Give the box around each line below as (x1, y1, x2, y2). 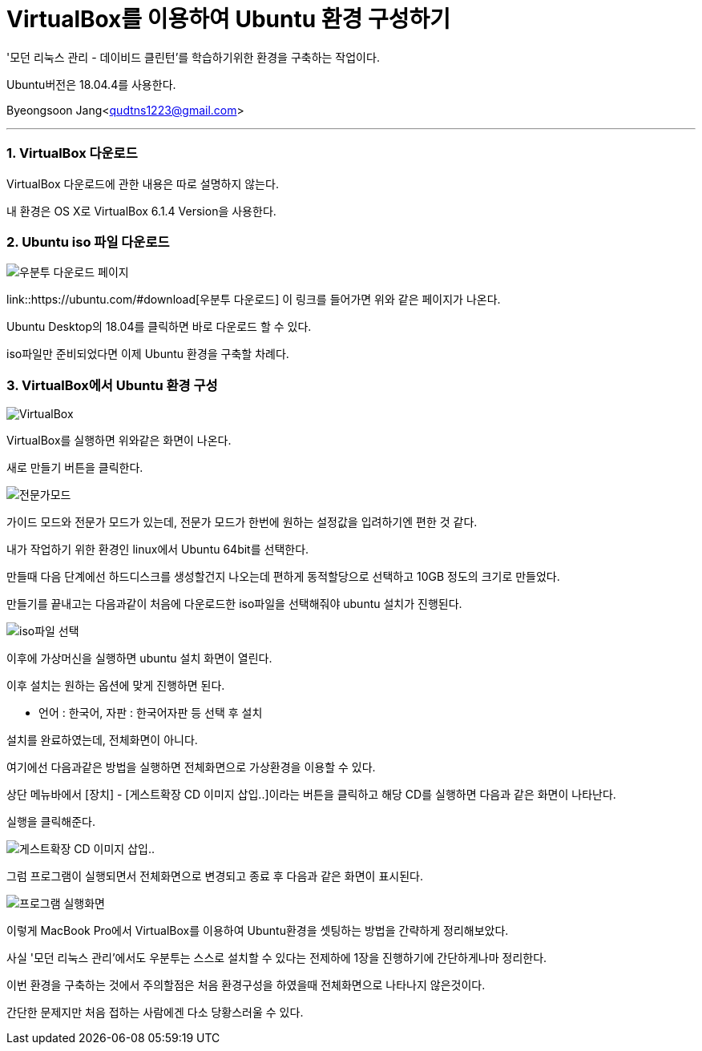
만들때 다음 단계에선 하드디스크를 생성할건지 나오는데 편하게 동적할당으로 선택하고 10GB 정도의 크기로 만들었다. (6, 570, 560, 583)
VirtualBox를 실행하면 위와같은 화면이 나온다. (6, 433, 232, 447)
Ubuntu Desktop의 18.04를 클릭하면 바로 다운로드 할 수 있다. (6, 320, 312, 334)
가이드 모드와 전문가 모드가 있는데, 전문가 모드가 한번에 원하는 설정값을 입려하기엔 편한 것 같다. (6, 515, 478, 529)
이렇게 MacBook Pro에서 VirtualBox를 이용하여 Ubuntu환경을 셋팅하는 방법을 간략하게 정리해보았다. (6, 924, 509, 937)
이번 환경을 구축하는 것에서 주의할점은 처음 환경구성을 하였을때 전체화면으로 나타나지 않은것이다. (6, 978, 486, 992)
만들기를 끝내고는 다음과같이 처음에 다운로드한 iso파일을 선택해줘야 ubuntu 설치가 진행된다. (6, 597, 462, 610)
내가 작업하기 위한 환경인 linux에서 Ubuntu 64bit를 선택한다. (6, 542, 309, 556)
